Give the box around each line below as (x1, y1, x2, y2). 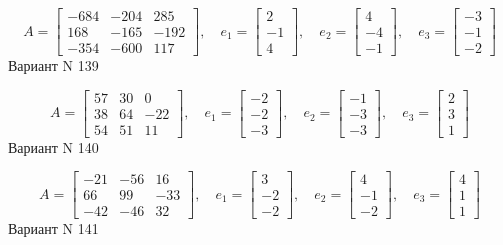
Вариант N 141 (8, 218, 99, 239)
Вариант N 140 (8, 136, 99, 157)
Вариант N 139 (8, 55, 99, 76)
